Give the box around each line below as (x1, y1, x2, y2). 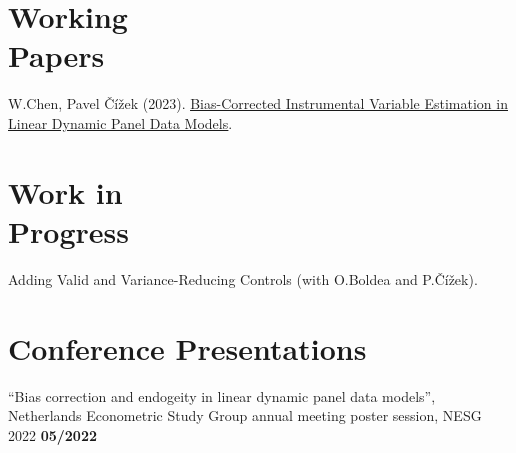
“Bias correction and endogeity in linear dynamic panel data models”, (8, 385, 436, 406)
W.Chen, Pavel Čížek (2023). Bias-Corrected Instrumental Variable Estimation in (8, 93, 508, 114)
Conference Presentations (8, 327, 367, 368)
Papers (8, 35, 105, 76)
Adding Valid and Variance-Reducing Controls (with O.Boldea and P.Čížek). (8, 268, 478, 289)
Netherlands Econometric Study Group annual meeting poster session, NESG (8, 405, 482, 426)
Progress (8, 210, 129, 251)
